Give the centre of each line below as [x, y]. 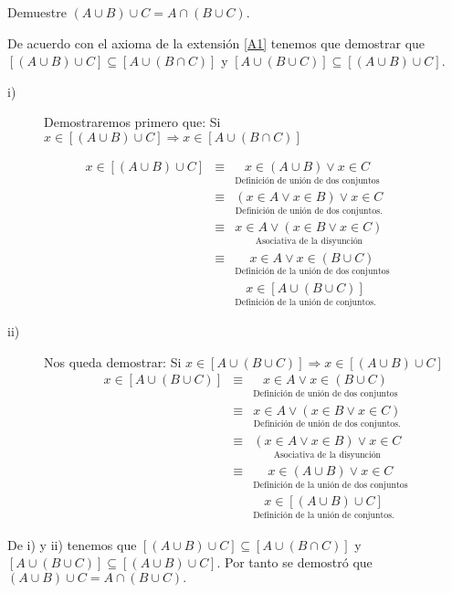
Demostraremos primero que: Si [132, 122]
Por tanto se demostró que [299, 562]
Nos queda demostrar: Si [113, 361]
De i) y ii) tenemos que [72, 544]
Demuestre [37, 12]
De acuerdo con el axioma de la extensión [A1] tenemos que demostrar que [216, 42]
